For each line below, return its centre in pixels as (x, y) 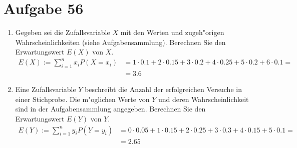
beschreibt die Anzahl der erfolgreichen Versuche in (163, 89)
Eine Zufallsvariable (46, 89)
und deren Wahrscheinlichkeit (203, 99)
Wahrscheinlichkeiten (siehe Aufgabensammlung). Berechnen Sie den (120, 42)
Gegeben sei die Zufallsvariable (63, 32)
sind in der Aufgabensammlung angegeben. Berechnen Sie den (110, 109)
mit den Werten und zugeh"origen (172, 32)
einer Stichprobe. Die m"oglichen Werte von (82, 99)
